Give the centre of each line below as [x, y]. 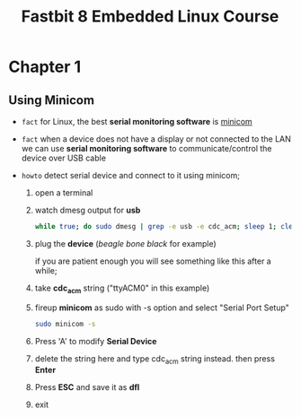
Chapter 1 [45, 67]
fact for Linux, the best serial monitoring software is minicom [137, 122]
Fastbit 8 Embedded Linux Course [150, 17]
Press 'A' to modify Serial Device [96, 341]
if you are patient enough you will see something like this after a [153, 261]
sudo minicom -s [65, 324]
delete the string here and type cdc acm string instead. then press [155, 359]
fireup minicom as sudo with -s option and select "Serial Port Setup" [162, 308]
